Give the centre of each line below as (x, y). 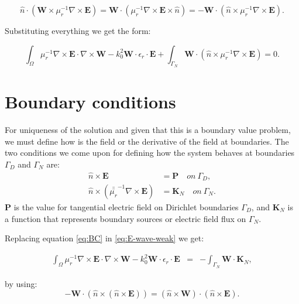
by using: (21, 283)
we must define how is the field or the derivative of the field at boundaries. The (147, 141)
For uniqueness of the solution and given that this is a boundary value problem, (148, 129)
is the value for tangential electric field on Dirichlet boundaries (126, 207)
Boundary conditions (90, 101)
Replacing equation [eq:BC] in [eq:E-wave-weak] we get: (104, 238)
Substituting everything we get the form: (78, 30)
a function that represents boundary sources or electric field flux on (126, 218)
